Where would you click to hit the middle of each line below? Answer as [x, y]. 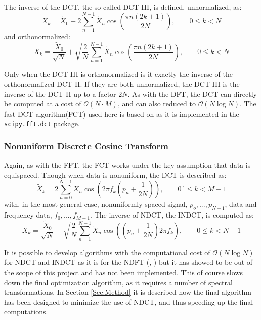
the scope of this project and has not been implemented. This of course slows [123, 272]
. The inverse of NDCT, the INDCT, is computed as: [172, 215]
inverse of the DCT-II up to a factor [60, 94]
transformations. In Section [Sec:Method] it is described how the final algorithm [128, 292]
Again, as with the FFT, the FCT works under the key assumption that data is [127, 165]
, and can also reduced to [157, 104]
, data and [241, 204]
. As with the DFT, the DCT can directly [192, 94]
